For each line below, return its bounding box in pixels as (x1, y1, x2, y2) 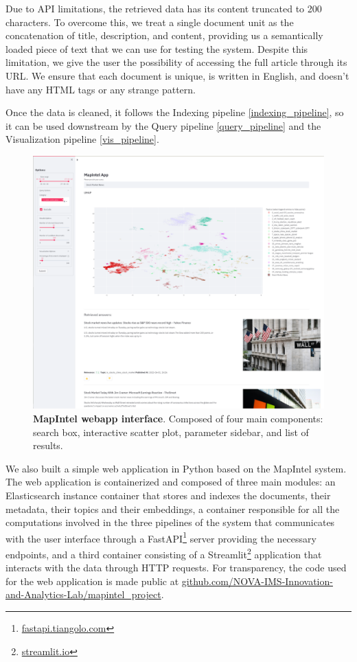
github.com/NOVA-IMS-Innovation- (181, 573, 333, 588)
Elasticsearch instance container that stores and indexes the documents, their (5, 488, 331, 503)
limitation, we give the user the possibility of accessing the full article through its (5, 55, 347, 69)
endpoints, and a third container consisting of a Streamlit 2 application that (5, 545, 322, 561)
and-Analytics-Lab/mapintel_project (5, 587, 161, 602)
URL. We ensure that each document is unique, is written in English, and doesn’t (5, 68, 349, 82)
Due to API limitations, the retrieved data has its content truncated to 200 (5, 1, 322, 15)
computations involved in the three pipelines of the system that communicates (5, 515, 335, 529)
